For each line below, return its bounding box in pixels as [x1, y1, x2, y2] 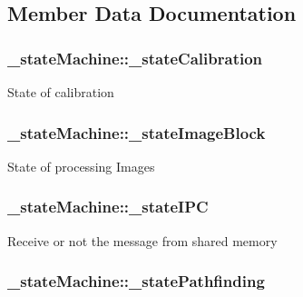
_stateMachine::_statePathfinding [7, 270, 265, 292]
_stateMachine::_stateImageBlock [7, 121, 266, 144]
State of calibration [7, 83, 114, 101]
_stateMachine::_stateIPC [7, 195, 209, 218]
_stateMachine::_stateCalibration [7, 46, 263, 69]
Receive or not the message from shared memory [7, 231, 278, 250]
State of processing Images [7, 156, 155, 175]
